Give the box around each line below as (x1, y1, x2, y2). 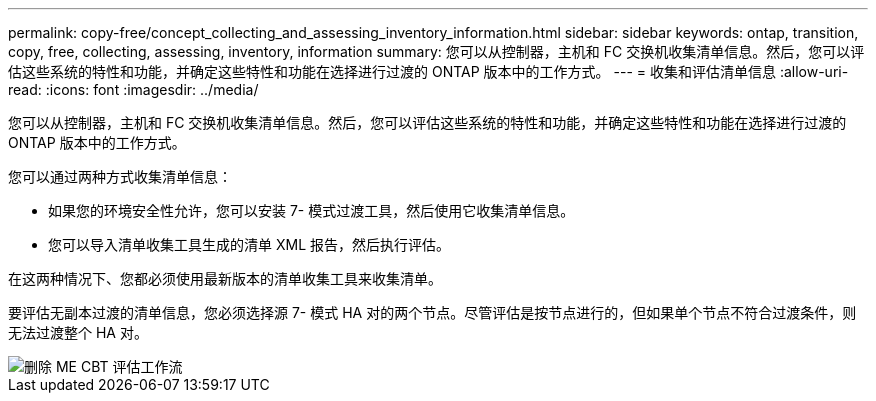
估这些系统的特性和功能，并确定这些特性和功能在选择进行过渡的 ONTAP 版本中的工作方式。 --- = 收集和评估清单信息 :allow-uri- (8, 63, 849, 80)
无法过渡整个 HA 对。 (8, 324, 148, 341)
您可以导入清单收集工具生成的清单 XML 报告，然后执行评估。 (48, 236, 450, 253)
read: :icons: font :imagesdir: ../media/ (8, 81, 259, 98)
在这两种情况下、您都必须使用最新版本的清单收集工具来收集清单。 (8, 270, 442, 287)
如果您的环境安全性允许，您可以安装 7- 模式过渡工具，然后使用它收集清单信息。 (48, 202, 575, 219)
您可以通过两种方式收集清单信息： (8, 168, 232, 185)
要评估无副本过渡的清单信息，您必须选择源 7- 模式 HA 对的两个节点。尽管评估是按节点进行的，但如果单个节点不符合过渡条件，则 (8, 304, 857, 321)
